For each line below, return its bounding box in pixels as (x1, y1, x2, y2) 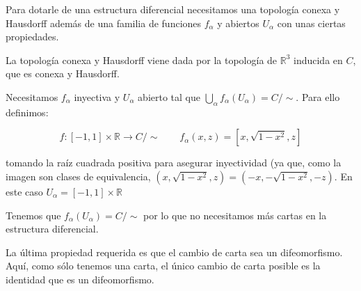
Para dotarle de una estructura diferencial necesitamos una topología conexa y (6, 2, 340, 16)
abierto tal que (138, 89, 200, 104)
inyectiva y (74, 89, 120, 104)
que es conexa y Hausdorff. (6, 66, 120, 81)
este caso (6, 184, 43, 198)
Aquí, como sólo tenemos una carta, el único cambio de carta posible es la (6, 258, 321, 273)
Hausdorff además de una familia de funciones (6, 15, 202, 30)
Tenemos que (6, 207, 61, 222)
